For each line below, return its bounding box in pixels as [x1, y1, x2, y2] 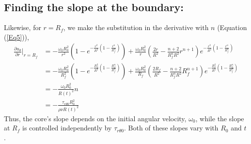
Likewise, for [4, 22, 41, 32]
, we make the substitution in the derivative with [63, 22, 209, 32]
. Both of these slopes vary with [124, 123, 219, 133]
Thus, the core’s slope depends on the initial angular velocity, [4, 113, 187, 123]
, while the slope [195, 113, 244, 123]
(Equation [217, 22, 247, 32]
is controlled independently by [22, 123, 112, 133]
